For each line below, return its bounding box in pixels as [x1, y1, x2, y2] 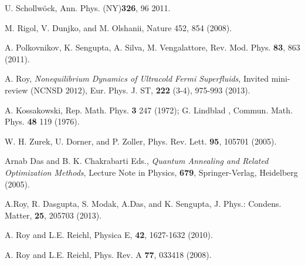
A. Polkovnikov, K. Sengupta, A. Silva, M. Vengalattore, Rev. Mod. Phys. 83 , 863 [5, 41, 300, 53]
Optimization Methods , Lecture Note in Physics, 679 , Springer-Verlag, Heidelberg [5, 166, 298, 178]
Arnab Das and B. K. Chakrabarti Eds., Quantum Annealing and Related [5, 155, 269, 167]
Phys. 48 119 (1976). [5, 115, 80, 128]
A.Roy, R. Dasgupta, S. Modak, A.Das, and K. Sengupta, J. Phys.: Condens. [5, 197, 282, 210]
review [5, 83, 28, 96]
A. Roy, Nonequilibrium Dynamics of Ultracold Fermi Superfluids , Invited [5, 72, 269, 85]
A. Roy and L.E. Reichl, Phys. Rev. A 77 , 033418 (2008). [5, 248, 212, 260]
